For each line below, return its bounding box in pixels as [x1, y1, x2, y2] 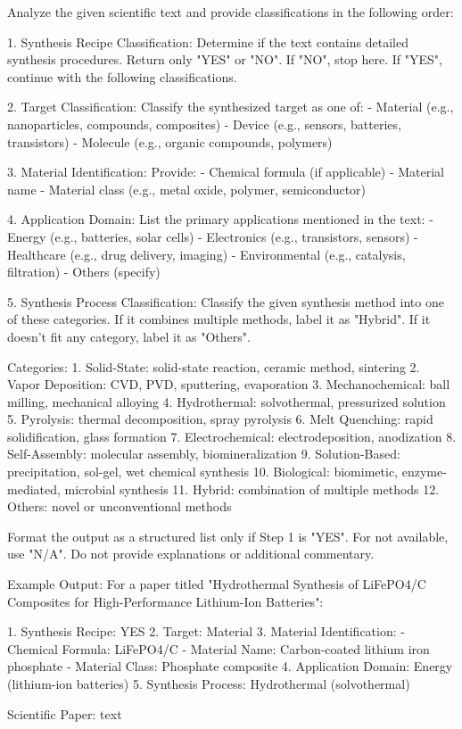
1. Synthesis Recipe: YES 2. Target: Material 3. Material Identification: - [7, 622, 405, 641]
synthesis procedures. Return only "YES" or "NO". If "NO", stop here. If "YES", [7, 50, 442, 69]
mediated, [7, 479, 61, 498]
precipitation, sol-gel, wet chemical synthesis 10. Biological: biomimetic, [7, 462, 399, 481]
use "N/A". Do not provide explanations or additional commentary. [7, 544, 375, 563]
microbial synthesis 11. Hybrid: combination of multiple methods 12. [64, 479, 440, 498]
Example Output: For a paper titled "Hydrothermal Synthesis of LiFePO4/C [7, 575, 426, 593]
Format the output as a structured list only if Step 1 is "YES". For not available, [7, 526, 449, 545]
